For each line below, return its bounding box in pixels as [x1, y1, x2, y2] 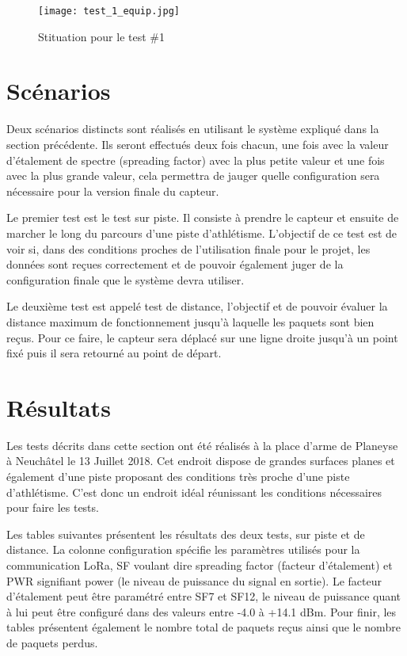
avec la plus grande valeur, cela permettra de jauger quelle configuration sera [6, 167, 380, 184]
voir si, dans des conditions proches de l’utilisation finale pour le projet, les [6, 240, 371, 257]
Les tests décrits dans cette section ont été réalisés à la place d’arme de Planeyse [6, 437, 398, 453]
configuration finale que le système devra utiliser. [6, 271, 245, 288]
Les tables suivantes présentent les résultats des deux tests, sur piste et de [6, 525, 365, 542]
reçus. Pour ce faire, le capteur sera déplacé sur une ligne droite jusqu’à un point [6, 329, 398, 345]
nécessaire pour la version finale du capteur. [6, 182, 219, 199]
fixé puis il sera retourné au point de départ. [6, 345, 222, 361]
